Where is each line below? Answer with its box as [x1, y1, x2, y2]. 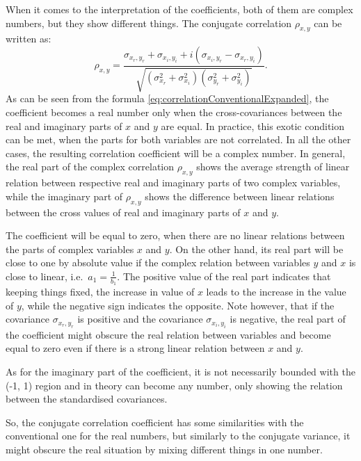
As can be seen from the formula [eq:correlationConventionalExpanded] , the [6, 91, 329, 106]
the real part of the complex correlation [6, 159, 175, 174]
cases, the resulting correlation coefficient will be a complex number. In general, [6, 145, 346, 160]
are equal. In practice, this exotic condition [161, 118, 345, 133]
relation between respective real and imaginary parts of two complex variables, [6, 175, 341, 190]
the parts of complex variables [6, 241, 134, 256]
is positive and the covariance [77, 312, 203, 326]
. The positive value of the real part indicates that [117, 268, 331, 283]
